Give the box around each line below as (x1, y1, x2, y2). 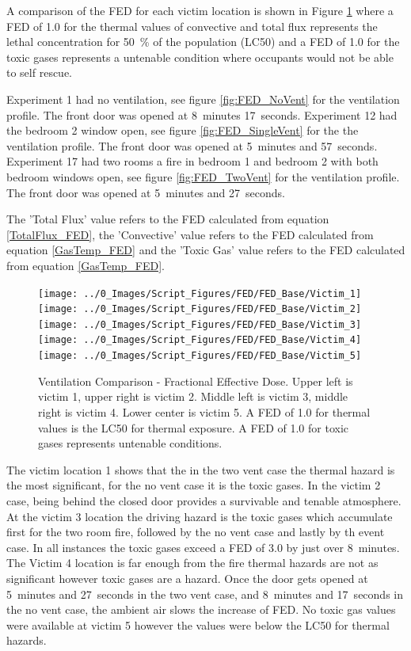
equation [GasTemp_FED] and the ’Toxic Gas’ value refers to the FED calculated (6, 242, 405, 258)
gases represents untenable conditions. (38, 435, 223, 451)
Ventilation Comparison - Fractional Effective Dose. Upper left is (38, 372, 353, 389)
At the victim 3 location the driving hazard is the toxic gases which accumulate (6, 508, 393, 524)
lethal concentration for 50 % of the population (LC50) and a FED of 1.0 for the (6, 33, 400, 50)
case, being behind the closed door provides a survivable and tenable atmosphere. (6, 492, 401, 508)
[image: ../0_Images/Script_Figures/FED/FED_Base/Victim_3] (38, 318, 362, 330)
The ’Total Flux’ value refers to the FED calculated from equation (6, 211, 329, 227)
